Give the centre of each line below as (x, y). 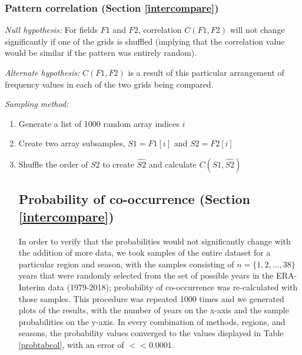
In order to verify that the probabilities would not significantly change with (155, 241)
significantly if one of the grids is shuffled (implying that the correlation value (145, 41)
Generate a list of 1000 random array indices (99, 123)
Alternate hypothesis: (42, 72)
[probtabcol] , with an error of (71, 344)
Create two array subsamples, (72, 143)
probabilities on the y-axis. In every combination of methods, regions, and (152, 321)
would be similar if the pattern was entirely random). (101, 53)
